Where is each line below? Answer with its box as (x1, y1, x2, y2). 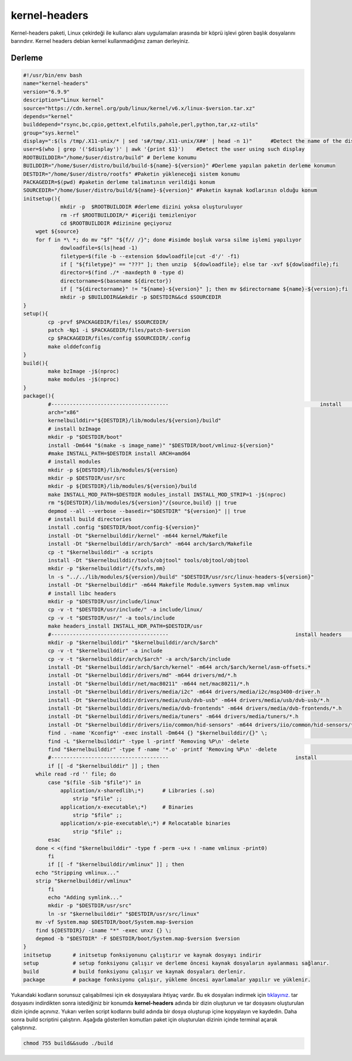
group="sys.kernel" (23, 129, 79, 136)
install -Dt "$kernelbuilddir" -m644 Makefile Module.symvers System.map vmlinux (48, 582, 290, 589)
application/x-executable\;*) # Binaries (60, 804, 194, 810)
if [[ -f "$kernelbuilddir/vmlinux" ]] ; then (48, 861, 184, 868)
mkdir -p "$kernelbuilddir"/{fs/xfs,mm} (48, 565, 166, 572)
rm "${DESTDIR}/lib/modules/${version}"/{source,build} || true (48, 499, 237, 506)
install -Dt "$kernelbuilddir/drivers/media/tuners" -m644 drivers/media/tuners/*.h (48, 713, 299, 720)
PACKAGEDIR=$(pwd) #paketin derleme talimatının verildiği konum (23, 179, 215, 186)
